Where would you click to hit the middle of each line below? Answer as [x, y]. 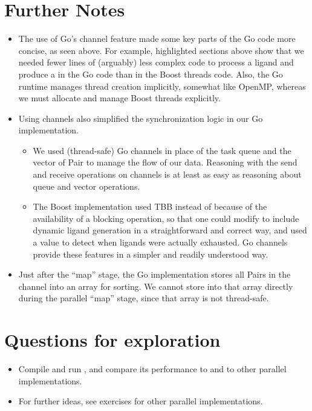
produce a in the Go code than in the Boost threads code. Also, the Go [151, 74]
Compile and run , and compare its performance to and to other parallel [152, 369]
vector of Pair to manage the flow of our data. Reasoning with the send [165, 162]
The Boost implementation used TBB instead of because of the [150, 206]
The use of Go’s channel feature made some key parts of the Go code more [157, 38]
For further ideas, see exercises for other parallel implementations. [141, 401]
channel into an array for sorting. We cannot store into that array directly [156, 286]
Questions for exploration [112, 340]
